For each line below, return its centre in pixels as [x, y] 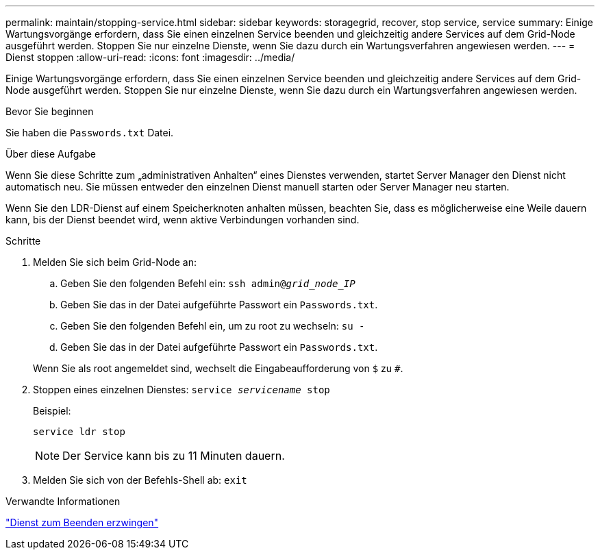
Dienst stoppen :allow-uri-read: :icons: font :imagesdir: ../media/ [150, 57]
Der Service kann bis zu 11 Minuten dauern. [174, 456]
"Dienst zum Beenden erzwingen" [82, 522]
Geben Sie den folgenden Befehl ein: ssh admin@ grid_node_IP [208, 283]
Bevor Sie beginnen [50, 111]
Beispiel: [52, 411]
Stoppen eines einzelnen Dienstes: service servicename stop [182, 390]
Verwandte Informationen [63, 501]
